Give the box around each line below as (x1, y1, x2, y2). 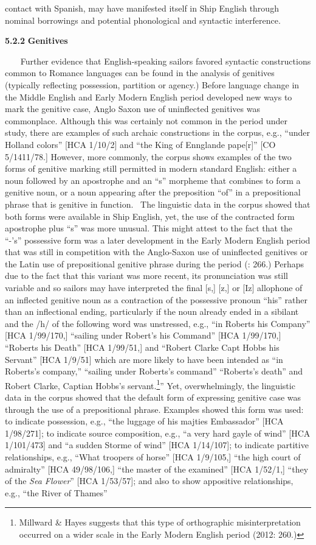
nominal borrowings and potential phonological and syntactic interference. (5, 13, 281, 26)
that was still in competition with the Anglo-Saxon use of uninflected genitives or (5, 245, 308, 258)
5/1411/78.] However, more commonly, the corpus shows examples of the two (5, 150, 292, 163)
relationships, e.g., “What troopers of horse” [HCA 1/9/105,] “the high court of (5, 451, 301, 463)
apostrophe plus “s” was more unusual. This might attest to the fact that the (5, 222, 293, 234)
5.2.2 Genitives (5, 34, 68, 47)
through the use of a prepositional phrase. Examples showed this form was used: (5, 403, 304, 415)
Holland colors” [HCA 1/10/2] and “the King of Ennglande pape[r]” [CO (5, 138, 276, 150)
